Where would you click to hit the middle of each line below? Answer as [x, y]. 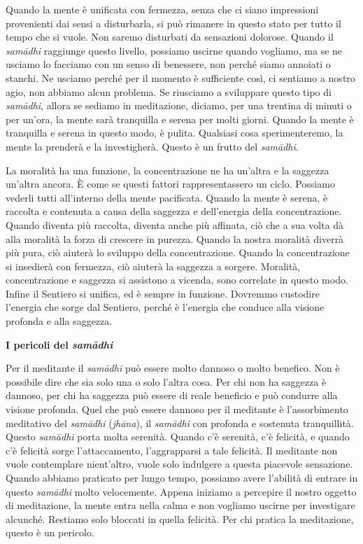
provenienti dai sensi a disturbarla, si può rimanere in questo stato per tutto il [173, 23]
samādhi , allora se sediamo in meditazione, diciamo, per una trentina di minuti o [179, 105]
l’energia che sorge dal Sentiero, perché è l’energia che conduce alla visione [165, 307]
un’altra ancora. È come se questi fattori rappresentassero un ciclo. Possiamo [170, 184]
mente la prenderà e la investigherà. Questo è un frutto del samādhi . [152, 146]
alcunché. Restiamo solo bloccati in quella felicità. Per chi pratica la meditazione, [180, 518]
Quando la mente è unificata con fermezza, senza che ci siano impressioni [162, 9]
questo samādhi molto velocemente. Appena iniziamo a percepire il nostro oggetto [181, 491]
